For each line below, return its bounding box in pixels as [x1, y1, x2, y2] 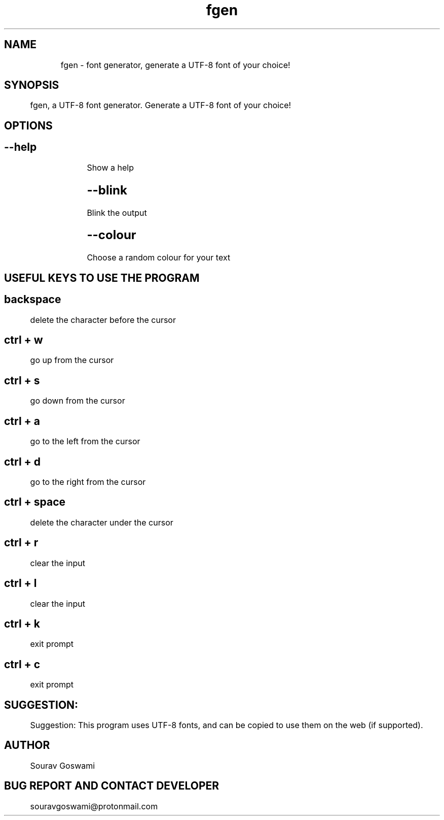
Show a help [87, 162, 134, 173]
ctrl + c [4, 658, 41, 671]
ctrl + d [4, 455, 41, 468]
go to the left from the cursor [30, 436, 140, 447]
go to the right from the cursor [30, 476, 146, 487]
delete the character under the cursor [30, 517, 173, 528]
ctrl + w [4, 334, 43, 347]
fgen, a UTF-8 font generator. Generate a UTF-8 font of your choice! [30, 100, 291, 111]
